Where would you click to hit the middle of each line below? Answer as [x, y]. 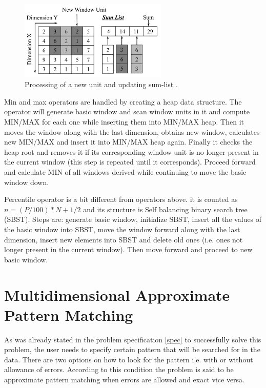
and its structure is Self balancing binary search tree [165, 209]
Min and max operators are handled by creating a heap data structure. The [123, 101]
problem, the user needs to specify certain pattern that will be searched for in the [132, 349]
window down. [27, 182]
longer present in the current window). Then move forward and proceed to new [128, 249]
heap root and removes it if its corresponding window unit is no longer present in [131, 151]
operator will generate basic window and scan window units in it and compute [127, 111]
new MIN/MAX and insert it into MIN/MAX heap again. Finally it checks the [128, 142]
